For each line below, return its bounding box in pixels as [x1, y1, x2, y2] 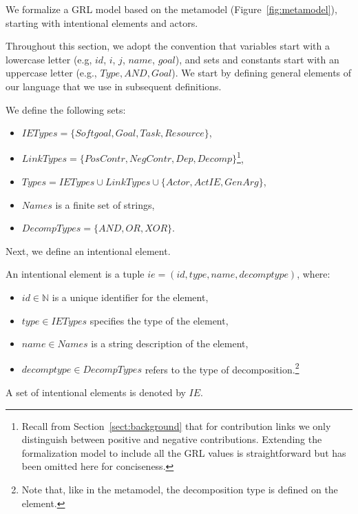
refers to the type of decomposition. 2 [145, 360, 299, 376]
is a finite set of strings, [55, 197, 155, 212]
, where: [297, 267, 330, 281]
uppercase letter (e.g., [6, 65, 97, 80]
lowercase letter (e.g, [6, 52, 92, 66]
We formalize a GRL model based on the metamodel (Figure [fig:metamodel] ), [6, 2, 337, 16]
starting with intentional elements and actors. [6, 15, 198, 30]
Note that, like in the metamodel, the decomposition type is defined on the [21, 482, 338, 496]
